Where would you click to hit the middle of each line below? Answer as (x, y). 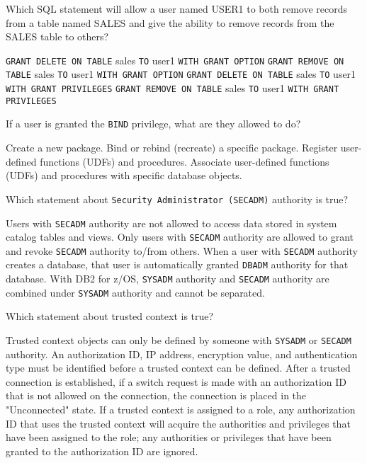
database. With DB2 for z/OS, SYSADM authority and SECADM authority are (168, 279)
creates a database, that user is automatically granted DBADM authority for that (177, 264)
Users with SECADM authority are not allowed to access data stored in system (171, 223)
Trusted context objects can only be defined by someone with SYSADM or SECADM (179, 340)
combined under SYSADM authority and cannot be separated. (135, 292)
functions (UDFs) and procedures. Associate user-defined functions (185, 161)
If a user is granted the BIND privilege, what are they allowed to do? (153, 124)
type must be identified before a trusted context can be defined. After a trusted (178, 368)
